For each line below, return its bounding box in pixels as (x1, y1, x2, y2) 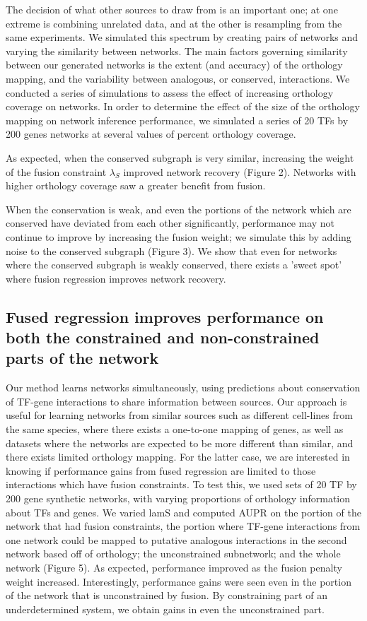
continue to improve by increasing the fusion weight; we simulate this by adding (6, 229, 351, 244)
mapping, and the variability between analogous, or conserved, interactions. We (6, 71, 350, 85)
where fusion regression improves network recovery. (6, 271, 226, 285)
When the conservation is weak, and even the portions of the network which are (6, 201, 351, 216)
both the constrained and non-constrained (6, 326, 320, 348)
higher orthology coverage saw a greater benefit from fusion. (6, 178, 266, 193)
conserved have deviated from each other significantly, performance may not (6, 215, 335, 230)
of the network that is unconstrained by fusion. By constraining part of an (6, 588, 327, 603)
